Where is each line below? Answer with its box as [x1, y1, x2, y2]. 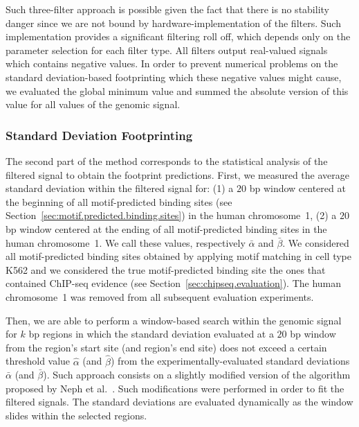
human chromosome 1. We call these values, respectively [6, 235, 246, 250]
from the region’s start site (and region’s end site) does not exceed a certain [6, 340, 327, 354]
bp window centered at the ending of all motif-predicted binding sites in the [6, 221, 327, 236]
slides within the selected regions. [6, 408, 147, 422]
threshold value [6, 354, 71, 368]
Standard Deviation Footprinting [6, 126, 193, 143]
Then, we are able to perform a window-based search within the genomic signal [6, 313, 342, 327]
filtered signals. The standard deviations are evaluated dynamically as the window [6, 394, 353, 409]
